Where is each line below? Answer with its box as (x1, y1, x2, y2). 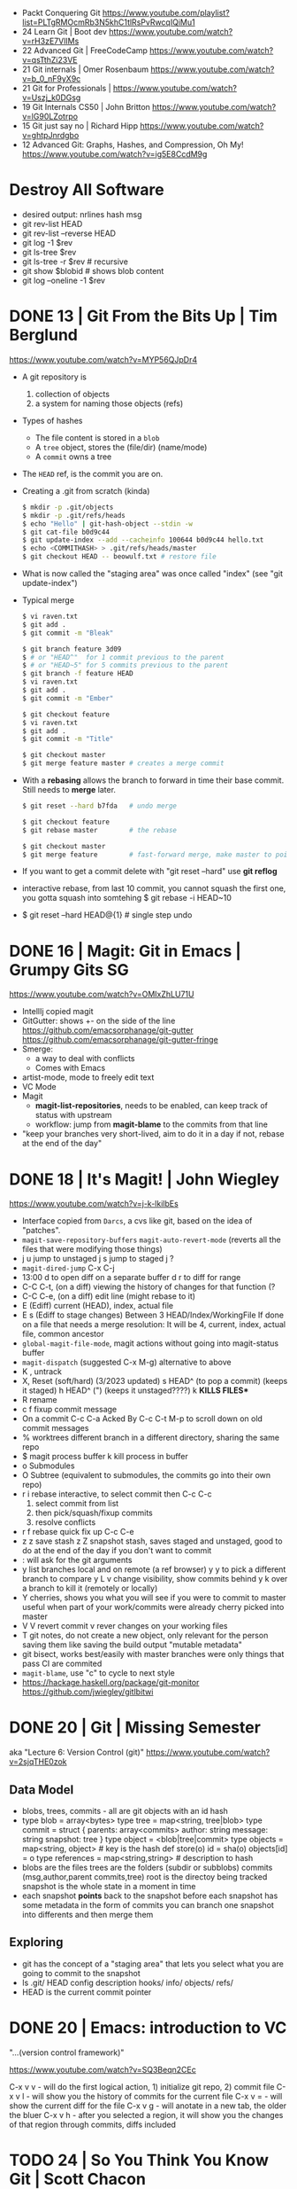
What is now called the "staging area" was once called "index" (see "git (21, 568, 284, 579)
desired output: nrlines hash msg (21, 208, 142, 220)
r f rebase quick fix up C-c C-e (21, 1527, 134, 1537)
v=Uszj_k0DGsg (21, 92, 81, 103)
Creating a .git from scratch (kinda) (21, 485, 150, 496)
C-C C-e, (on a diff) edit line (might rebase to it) (21, 1291, 196, 1302)
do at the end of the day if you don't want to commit (21, 1545, 212, 1556)
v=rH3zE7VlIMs (21, 35, 80, 46)
